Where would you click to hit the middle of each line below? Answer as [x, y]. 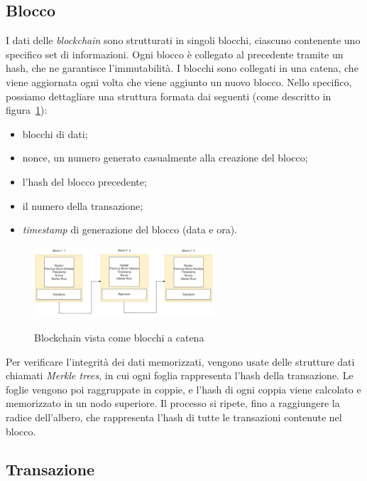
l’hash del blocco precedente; [84, 181]
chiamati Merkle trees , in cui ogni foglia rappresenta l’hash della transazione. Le [180, 375]
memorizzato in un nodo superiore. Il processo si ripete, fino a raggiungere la [173, 403]
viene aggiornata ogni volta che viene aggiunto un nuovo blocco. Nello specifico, [179, 81]
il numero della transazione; [83, 205]
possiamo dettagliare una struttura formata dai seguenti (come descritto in [169, 96]
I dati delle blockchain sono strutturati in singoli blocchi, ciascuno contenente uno [183, 40]
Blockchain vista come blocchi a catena [119, 337]
